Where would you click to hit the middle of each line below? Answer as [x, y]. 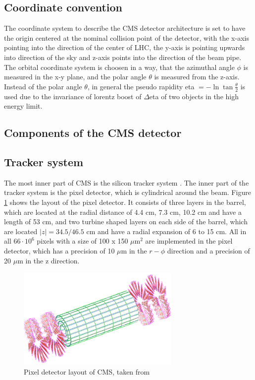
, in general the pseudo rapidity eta [141, 86]
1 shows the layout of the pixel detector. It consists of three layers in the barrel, [125, 202]
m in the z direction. [49, 260]
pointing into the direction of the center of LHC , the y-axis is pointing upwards [125, 47]
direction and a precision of [208, 250]
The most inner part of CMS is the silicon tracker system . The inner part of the [127, 182]
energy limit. [23, 106]
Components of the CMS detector [93, 133]
